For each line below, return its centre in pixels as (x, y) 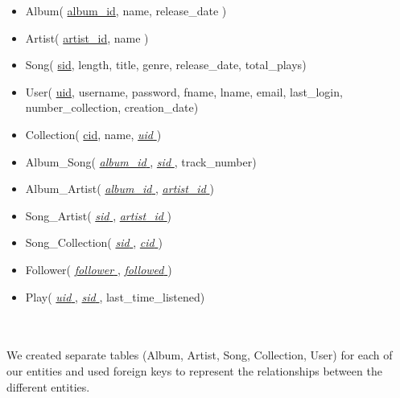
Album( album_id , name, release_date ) (126, 10)
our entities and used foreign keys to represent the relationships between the (194, 370)
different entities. (48, 386)
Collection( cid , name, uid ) (93, 134)
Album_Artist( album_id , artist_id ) (120, 189)
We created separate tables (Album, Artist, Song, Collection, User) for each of (200, 355)
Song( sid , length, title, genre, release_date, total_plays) (166, 65)
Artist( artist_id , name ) (87, 37)
